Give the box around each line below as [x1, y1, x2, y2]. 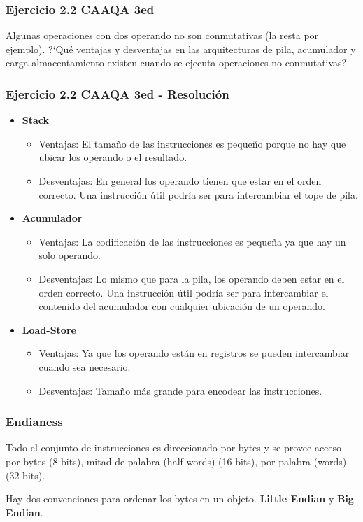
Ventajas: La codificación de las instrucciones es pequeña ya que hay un [38, 234, 346, 248]
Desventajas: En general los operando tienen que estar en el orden [38, 174, 322, 188]
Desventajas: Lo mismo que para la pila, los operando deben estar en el [38, 271, 345, 285]
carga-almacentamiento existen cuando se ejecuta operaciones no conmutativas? [6, 55, 347, 70]
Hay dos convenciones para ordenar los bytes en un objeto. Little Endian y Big [6, 491, 354, 506]
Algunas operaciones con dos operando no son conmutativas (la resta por [6, 28, 319, 43]
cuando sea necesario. [38, 359, 131, 374]
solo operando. [38, 248, 101, 262]
